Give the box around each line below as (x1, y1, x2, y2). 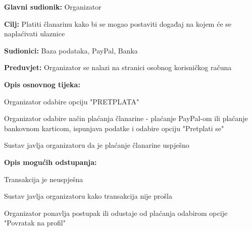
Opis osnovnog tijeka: (4, 79, 80, 89)
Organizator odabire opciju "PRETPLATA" (4, 96, 139, 106)
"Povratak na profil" (4, 217, 66, 228)
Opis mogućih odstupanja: (4, 156, 97, 167)
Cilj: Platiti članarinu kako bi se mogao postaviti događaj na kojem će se (4, 18, 232, 29)
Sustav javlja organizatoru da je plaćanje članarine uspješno (4, 140, 189, 150)
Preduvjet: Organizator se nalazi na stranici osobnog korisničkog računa (4, 62, 232, 73)
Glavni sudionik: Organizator (4, 2, 102, 12)
